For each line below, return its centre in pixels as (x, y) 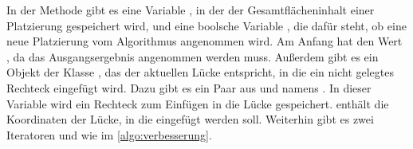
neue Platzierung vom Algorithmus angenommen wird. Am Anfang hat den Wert (205, 41)
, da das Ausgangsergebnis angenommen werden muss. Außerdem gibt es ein (193, 56)
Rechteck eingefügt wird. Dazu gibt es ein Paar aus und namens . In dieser (189, 87)
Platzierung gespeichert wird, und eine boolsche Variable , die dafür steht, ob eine (206, 25)
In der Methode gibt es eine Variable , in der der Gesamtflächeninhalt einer (191, 10)
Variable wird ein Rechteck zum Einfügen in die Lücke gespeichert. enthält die (198, 103)
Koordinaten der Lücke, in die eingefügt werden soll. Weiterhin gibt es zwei (190, 119)
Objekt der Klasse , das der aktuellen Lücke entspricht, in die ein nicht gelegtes (200, 72)
